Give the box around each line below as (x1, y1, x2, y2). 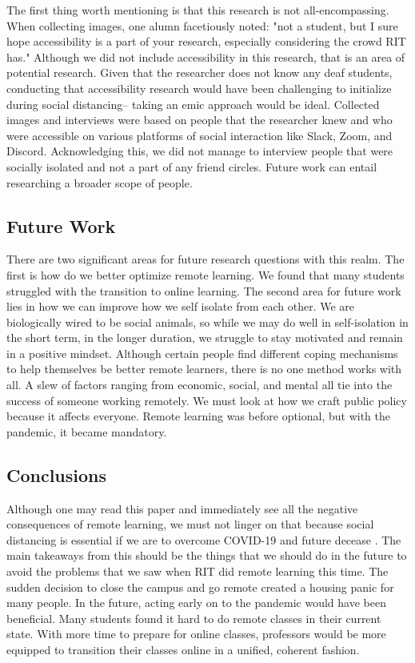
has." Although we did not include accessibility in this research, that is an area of (6, 48, 405, 65)
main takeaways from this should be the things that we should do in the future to (6, 547, 407, 564)
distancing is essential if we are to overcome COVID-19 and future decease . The (6, 531, 401, 548)
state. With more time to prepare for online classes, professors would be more (6, 625, 386, 642)
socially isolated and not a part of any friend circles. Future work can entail (6, 158, 377, 175)
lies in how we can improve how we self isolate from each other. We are (6, 298, 355, 315)
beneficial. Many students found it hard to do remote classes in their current (6, 609, 381, 626)
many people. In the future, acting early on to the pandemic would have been (6, 594, 386, 611)
